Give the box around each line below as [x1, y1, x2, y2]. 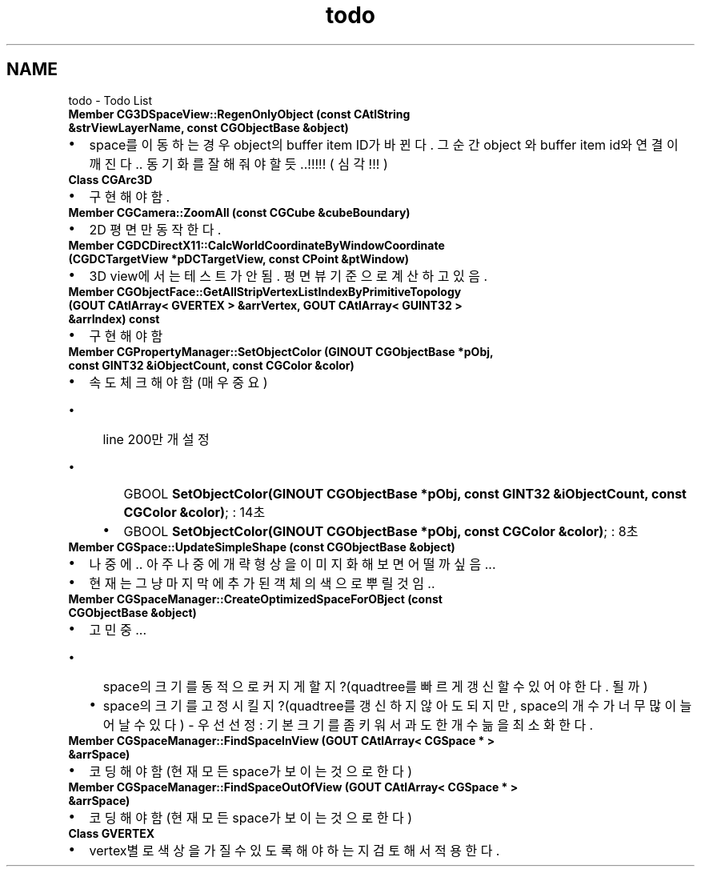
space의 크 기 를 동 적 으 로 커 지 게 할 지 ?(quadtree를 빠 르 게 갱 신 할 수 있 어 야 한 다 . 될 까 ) [102, 678, 648, 695]
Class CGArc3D [68, 172, 153, 186]
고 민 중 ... [89, 621, 147, 638]
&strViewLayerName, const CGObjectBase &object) [68, 120, 349, 134]
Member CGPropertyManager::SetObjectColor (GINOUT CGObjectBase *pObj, [68, 344, 494, 358]
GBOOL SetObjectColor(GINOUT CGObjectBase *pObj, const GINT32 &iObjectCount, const [123, 485, 687, 502]
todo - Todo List [68, 93, 153, 107]
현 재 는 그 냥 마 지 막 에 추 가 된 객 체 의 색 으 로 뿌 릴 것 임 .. [89, 575, 435, 591]
